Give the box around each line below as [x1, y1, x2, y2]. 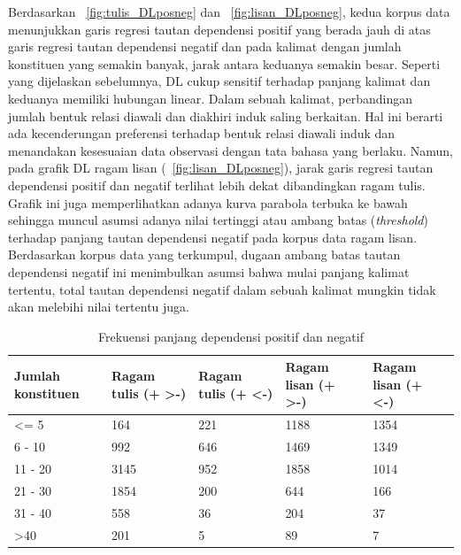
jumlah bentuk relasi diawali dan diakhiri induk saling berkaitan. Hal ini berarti [8, 106, 443, 125]
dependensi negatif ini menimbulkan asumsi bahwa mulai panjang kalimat [8, 262, 410, 281]
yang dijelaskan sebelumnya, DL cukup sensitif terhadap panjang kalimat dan [8, 72, 431, 90]
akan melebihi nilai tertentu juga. [8, 297, 190, 316]
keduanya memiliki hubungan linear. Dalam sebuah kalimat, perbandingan [8, 89, 412, 107]
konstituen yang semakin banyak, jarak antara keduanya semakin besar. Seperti [8, 54, 441, 73]
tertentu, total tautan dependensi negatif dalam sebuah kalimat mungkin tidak [8, 280, 436, 298]
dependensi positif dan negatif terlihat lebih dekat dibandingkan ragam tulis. [8, 175, 426, 194]
